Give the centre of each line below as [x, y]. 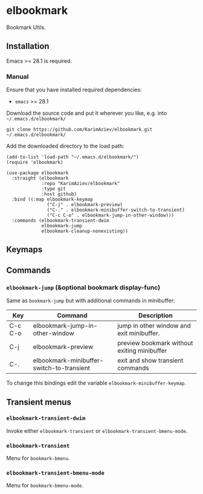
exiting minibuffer [142, 351]
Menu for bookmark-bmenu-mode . [45, 486]
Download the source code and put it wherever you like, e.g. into [87, 113]
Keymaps [24, 249]
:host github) [59, 194]
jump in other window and [154, 326]
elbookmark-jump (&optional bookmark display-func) [83, 287]
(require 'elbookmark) [35, 163]
